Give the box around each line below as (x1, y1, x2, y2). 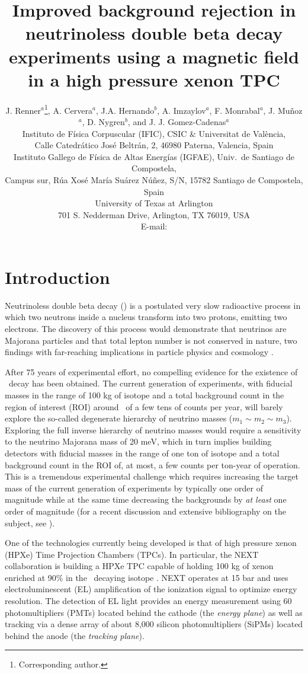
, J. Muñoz (263, 104, 303, 116)
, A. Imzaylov (157, 104, 206, 116)
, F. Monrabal (209, 104, 260, 116)
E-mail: (140, 220, 168, 232)
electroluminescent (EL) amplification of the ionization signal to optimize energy (5, 583, 297, 595)
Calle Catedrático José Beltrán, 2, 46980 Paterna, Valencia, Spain (34, 139, 274, 151)
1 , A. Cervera (44, 102, 92, 116)
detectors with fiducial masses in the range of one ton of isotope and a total (5, 446, 280, 459)
